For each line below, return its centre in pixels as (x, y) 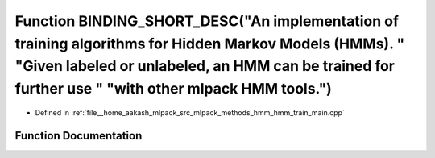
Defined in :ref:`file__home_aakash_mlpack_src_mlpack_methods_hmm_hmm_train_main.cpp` (190, 112)
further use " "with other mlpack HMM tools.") (173, 89)
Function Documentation (79, 136)
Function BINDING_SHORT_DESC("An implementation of (207, 21)
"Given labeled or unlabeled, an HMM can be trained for (205, 67)
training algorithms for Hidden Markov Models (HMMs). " (210, 44)
